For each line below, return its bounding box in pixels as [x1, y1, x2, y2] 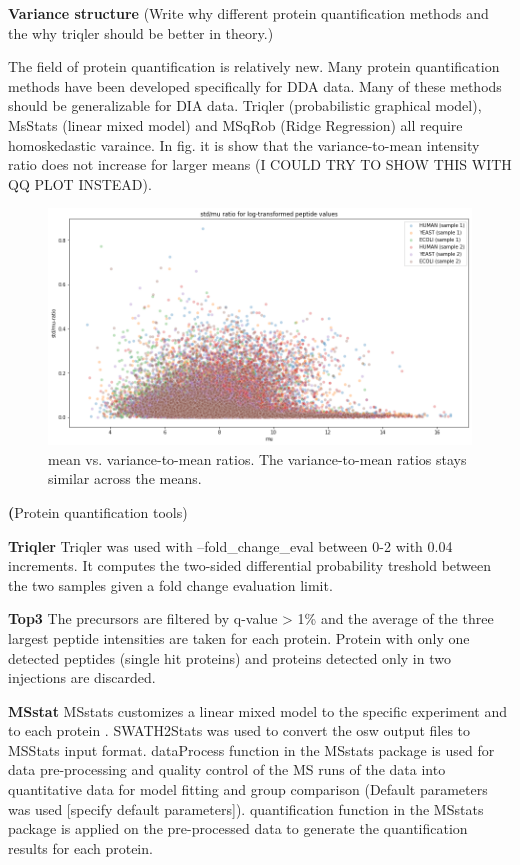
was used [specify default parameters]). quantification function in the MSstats [8, 798, 484, 819]
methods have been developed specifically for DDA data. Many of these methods [8, 75, 502, 96]
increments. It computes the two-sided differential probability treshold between [8, 555, 492, 576]
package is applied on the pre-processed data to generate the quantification [8, 818, 468, 839]
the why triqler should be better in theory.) [8, 22, 274, 43]
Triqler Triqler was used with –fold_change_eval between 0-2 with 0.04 [8, 535, 453, 556]
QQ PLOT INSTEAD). [8, 173, 152, 194]
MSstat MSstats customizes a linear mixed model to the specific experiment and [8, 700, 507, 721]
